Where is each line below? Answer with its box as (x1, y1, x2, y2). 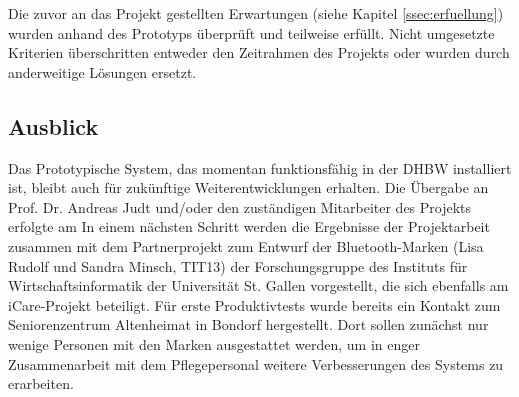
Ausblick (8, 110, 99, 141)
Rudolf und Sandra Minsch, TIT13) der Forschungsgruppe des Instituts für (8, 255, 468, 276)
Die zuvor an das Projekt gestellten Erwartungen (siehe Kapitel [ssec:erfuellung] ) (8, 3, 504, 23)
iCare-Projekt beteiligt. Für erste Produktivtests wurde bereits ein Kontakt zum (8, 294, 501, 315)
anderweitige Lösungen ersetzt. (8, 61, 197, 82)
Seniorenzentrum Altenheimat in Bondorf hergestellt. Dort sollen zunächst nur (8, 314, 489, 335)
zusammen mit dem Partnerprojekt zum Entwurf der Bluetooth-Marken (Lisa (8, 235, 484, 256)
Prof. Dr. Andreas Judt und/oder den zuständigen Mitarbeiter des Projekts (8, 196, 472, 217)
